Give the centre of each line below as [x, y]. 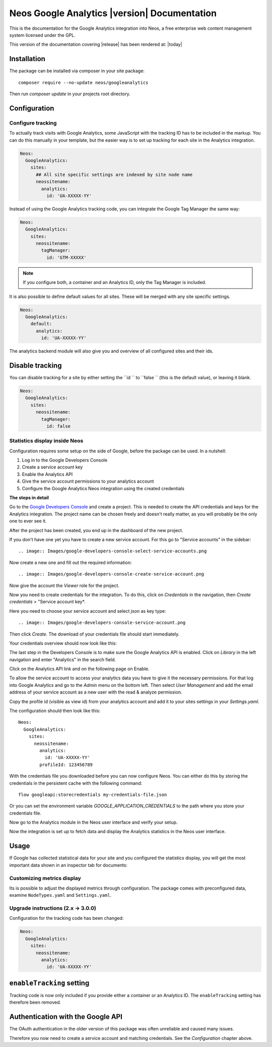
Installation [27, 59]
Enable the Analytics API [47, 474]
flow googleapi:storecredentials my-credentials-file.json [93, 795]
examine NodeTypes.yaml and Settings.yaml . [60, 895]
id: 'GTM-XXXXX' [66, 257]
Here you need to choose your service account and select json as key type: [88, 611]
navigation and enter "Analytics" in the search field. [62, 659]
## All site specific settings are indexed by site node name [114, 174]
